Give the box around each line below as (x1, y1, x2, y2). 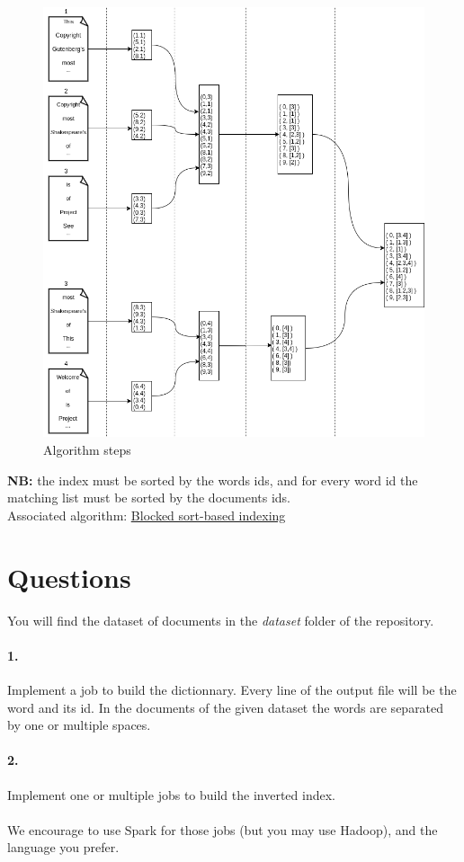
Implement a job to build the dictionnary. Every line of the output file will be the (7, 680, 457, 698)
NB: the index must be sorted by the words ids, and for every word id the (7, 470, 418, 489)
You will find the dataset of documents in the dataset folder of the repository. (7, 610, 434, 629)
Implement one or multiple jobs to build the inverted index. (7, 785, 335, 804)
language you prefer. (7, 838, 120, 857)
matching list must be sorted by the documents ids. (7, 488, 291, 507)
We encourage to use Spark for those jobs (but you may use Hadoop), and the (7, 820, 438, 839)
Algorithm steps (43, 440, 131, 459)
